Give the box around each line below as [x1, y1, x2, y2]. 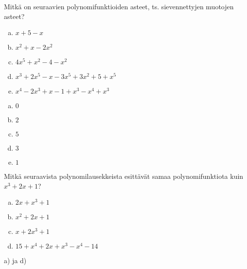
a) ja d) [4, 255, 27, 266]
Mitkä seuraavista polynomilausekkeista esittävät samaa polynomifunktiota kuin [4, 171, 244, 181]
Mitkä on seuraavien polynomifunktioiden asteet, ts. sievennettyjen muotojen [4, 1, 234, 11]
